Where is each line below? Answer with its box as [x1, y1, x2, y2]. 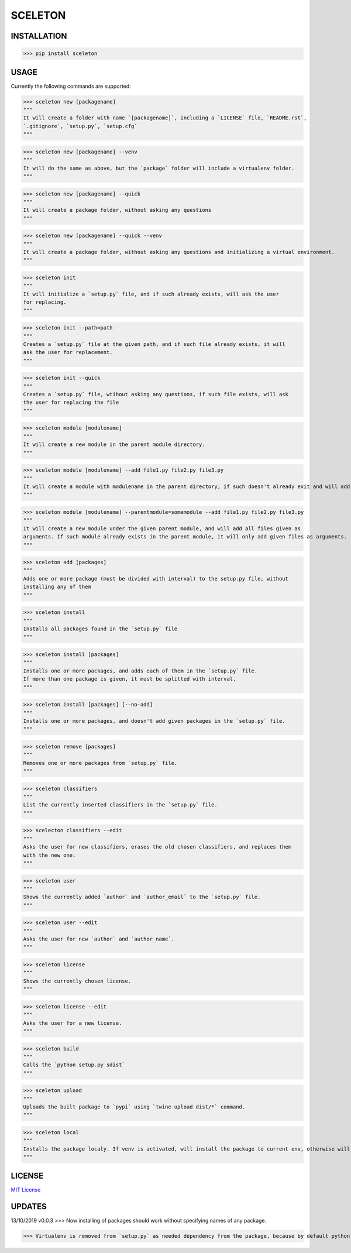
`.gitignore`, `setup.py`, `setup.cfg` [23, 123, 137, 129]
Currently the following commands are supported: [11, 83, 131, 90]
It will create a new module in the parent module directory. [23, 441, 205, 448]
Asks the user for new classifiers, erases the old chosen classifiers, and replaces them [23, 843, 292, 850]
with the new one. [23, 852, 76, 859]
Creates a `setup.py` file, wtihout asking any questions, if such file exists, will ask [23, 391, 289, 398]
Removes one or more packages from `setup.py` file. [23, 760, 178, 766]
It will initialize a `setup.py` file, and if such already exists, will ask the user [23, 290, 280, 297]
